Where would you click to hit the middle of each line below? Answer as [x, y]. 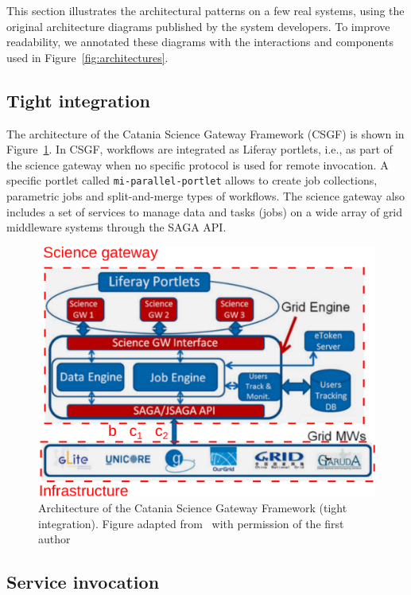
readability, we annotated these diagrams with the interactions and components [200, 42]
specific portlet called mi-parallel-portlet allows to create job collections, [192, 180]
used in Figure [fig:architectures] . [87, 57]
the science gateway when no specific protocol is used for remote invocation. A [198, 164]
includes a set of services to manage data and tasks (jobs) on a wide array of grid [205, 211]
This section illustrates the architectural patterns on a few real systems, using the [205, 10]
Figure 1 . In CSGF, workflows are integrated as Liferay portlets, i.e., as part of [200, 149]
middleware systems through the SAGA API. [116, 227]
